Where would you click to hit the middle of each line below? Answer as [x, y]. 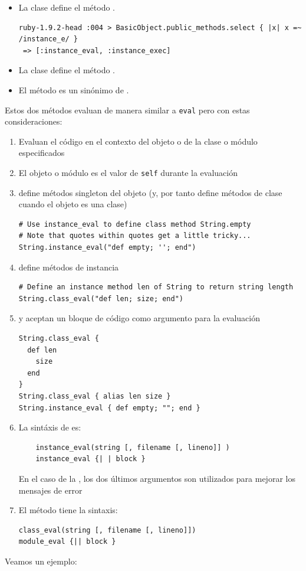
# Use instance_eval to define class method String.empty [135, 224]
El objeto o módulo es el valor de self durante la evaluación [128, 172]
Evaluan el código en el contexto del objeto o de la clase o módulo [138, 141]
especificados [42, 153]
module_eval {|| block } [67, 542]
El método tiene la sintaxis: [68, 510]
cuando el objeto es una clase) [73, 204]
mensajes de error [50, 490]
